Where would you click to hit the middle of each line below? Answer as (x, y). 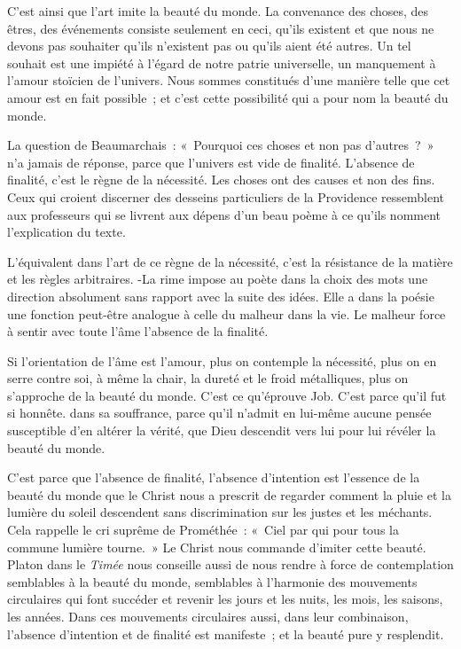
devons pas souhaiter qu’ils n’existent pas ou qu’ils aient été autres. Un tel (209, 46)
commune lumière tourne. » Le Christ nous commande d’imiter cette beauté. (217, 547)
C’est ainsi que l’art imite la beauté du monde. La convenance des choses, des (218, 11)
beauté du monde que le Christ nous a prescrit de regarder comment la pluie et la (229, 494)
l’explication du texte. (66, 232)
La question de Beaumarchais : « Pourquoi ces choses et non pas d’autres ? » (221, 145)
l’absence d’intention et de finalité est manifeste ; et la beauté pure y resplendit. (226, 633)
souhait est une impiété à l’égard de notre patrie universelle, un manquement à (222, 63)
